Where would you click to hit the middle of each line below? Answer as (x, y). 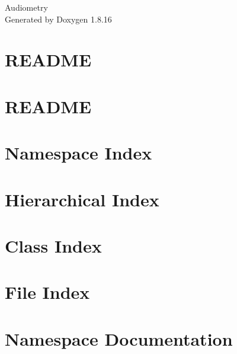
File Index (47, 292)
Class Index (53, 245)
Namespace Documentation (119, 338)
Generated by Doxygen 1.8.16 (58, 19)
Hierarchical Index (82, 199)
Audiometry (26, 7)
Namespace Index (79, 153)
